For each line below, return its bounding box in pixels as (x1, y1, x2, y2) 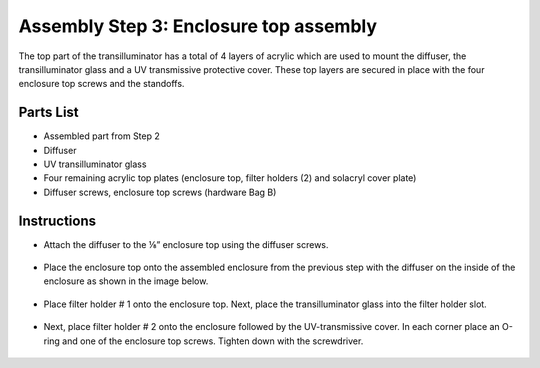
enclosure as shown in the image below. (43, 275, 209, 287)
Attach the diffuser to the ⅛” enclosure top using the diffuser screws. (43, 238, 329, 250)
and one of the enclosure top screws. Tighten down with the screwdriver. (61, 335, 364, 347)
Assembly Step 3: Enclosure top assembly (18, 15, 378, 37)
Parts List (18, 104, 79, 121)
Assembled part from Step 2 (43, 130, 160, 142)
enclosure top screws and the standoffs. (18, 78, 185, 90)
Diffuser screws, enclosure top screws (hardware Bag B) (43, 186, 277, 198)
